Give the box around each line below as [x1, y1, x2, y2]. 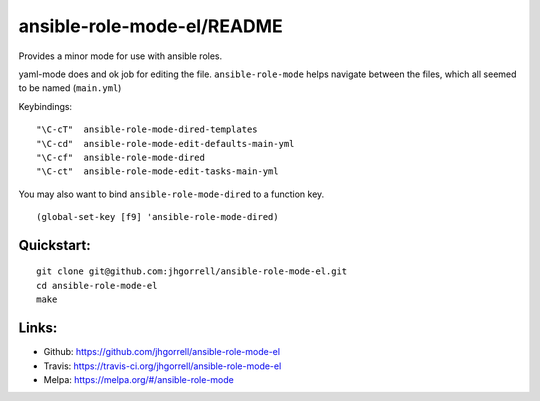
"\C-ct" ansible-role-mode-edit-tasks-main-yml [36, 166, 279, 177]
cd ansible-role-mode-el [36, 280, 158, 291]
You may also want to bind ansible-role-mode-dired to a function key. [18, 188, 325, 200]
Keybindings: [18, 100, 73, 112]
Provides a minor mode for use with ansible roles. [18, 50, 223, 62]
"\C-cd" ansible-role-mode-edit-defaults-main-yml [36, 138, 295, 149]
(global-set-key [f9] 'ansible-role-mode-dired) [36, 211, 279, 223]
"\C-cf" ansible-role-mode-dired [36, 151, 205, 163]
